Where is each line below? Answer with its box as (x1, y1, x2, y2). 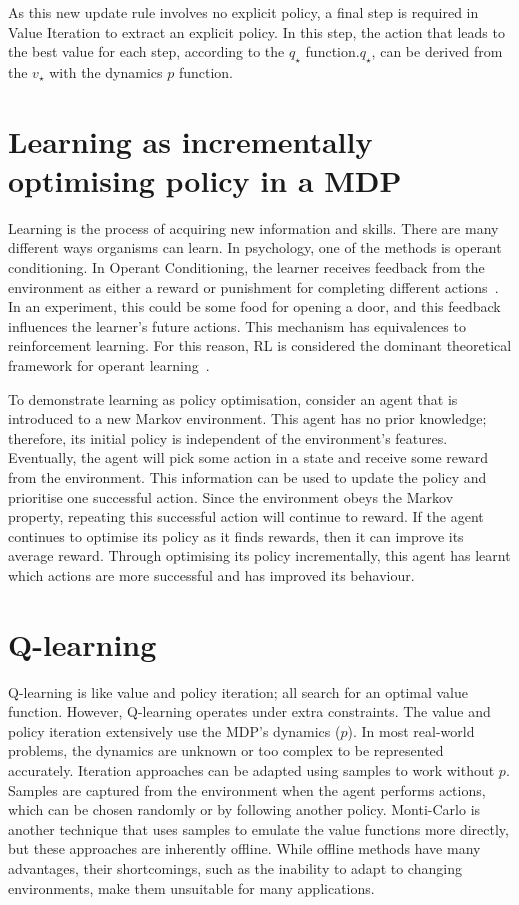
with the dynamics (49, 61, 163, 82)
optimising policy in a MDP (8, 159, 402, 200)
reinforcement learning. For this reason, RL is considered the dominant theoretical (8, 335, 512, 356)
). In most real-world (347, 720, 475, 741)
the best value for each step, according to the (8, 41, 285, 62)
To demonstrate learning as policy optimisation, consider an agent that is (8, 388, 458, 409)
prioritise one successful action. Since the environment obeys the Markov (8, 486, 454, 507)
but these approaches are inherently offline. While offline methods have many (8, 838, 481, 859)
